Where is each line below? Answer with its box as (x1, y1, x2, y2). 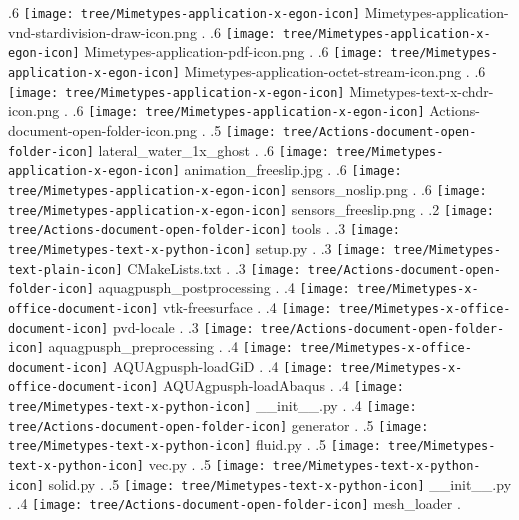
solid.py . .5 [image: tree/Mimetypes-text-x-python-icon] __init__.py (48, 473, 512, 494)
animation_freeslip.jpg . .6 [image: (184, 159, 402, 180)
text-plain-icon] (8, 262, 123, 277)
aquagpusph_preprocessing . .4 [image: (48, 336, 293, 357)
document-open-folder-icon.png (8, 119, 198, 140)
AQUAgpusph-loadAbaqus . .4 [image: (163, 375, 404, 396)
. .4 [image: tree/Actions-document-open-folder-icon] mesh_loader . (8, 493, 461, 514)
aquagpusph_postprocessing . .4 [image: (98, 277, 350, 298)
